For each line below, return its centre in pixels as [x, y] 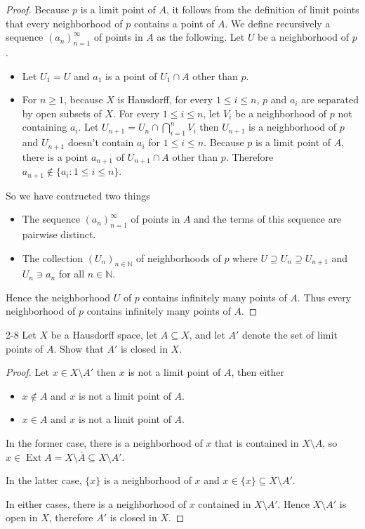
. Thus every [324, 297]
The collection [53, 257]
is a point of [131, 76]
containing [45, 127]
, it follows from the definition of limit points [263, 9]
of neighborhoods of [178, 257]
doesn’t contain [101, 142]
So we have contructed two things [78, 195]
